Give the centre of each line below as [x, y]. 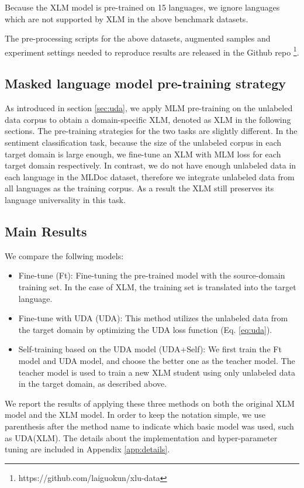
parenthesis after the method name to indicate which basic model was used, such [149, 426]
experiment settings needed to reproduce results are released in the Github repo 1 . [152, 51]
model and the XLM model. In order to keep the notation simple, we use [135, 415]
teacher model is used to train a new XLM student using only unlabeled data [157, 372]
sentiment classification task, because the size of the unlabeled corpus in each [143, 142]
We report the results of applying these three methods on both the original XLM [150, 403]
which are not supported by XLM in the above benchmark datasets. [127, 18]
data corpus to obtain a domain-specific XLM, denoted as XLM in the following [148, 119]
